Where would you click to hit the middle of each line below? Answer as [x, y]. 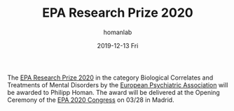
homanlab [118, 32]
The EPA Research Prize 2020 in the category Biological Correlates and [110, 77]
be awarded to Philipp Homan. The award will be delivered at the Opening [114, 92]
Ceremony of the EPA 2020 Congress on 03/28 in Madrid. [91, 100]
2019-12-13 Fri [118, 45]
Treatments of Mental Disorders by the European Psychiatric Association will [118, 84]
